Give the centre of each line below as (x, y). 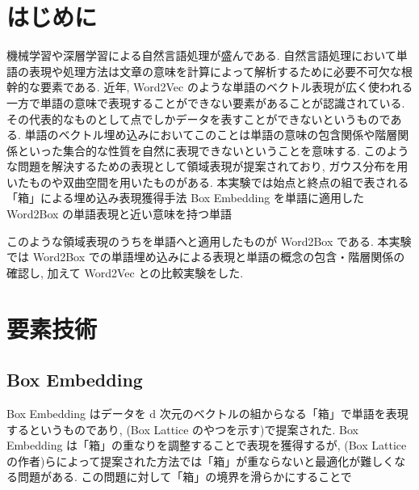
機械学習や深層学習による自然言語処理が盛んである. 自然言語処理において (201, 55)
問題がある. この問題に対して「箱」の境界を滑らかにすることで (184, 477)
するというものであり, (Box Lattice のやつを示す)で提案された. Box (182, 429)
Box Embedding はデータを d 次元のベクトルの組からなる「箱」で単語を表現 (207, 414)
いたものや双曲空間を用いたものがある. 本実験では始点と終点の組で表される (208, 182)
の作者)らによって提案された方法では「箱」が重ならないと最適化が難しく (201, 460)
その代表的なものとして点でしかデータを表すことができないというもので (199, 118)
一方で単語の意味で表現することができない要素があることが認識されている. (206, 102)
